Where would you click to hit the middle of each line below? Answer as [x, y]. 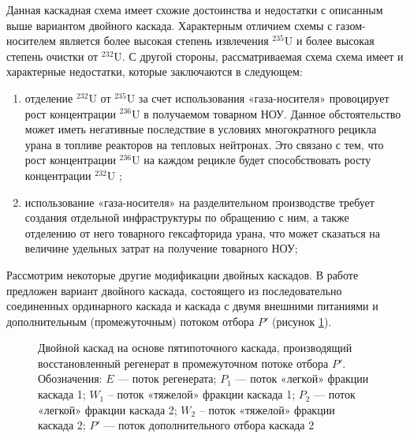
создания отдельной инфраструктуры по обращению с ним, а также [187, 217]
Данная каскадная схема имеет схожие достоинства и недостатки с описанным [195, 9]
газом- [351, 25]
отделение [49, 97]
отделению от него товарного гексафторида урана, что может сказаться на [203, 232]
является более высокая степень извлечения [164, 41]
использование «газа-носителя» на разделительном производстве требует [199, 202]
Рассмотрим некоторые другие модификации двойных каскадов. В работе [183, 274]
